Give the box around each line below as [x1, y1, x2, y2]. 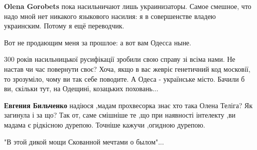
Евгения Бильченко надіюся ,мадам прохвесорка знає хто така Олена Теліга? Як [4, 100, 253, 110]
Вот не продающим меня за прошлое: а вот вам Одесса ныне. [4, 37, 191, 47]
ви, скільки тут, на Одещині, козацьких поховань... [4, 83, 158, 94]
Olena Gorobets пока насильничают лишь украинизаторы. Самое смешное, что [4, 1, 252, 11]
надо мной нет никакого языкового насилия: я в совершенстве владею [4, 10, 216, 21]
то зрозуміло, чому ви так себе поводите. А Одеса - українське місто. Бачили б [4, 73, 245, 84]
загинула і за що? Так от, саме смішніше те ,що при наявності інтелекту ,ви [4, 110, 236, 120]
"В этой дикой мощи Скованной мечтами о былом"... [4, 136, 164, 147]
